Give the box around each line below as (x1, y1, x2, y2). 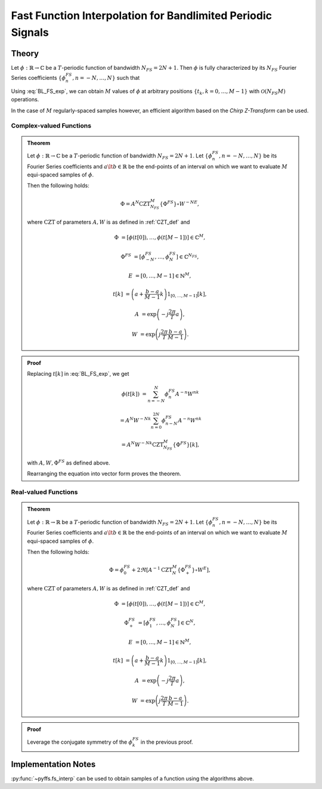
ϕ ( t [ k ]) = (121, 391, 147, 398)
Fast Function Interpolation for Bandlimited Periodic (11, 9, 273, 22)
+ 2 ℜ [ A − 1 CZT (131, 565, 173, 574)
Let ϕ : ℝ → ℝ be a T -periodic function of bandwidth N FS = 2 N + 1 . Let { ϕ (27, 518, 213, 527)
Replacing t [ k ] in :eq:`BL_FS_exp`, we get (27, 370, 129, 378)
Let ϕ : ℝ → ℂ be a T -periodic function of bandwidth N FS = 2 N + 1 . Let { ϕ (27, 152, 213, 160)
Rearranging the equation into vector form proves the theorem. (27, 470, 181, 477)
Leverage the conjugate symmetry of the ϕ (27, 738, 133, 745)
